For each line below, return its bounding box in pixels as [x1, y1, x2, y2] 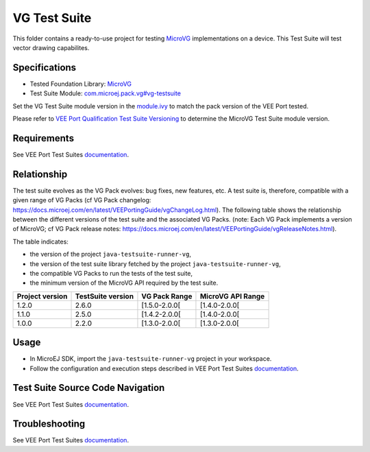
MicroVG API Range [199, 292, 265, 301]
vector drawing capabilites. [12, 43, 90, 51]
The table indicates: [12, 237, 69, 246]
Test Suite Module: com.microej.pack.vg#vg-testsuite [29, 89, 182, 97]
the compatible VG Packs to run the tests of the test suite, [29, 269, 193, 277]
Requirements [12, 132, 75, 144]
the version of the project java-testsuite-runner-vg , [29, 250, 192, 259]
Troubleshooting [12, 418, 86, 430]
